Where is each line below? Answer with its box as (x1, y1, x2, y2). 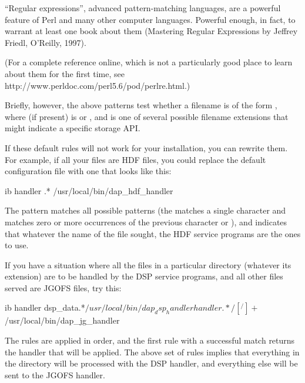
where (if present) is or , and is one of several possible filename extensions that (5, 110, 289, 122)
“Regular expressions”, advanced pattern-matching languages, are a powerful (5, 2, 281, 14)
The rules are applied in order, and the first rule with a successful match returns (5, 334, 295, 347)
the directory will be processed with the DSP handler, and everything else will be (5, 357, 298, 369)
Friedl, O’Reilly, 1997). (5, 36, 86, 48)
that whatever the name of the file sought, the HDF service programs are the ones (5, 227, 301, 239)
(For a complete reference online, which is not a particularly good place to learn (5, 56, 293, 68)
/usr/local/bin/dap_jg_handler (5, 314, 120, 327)
